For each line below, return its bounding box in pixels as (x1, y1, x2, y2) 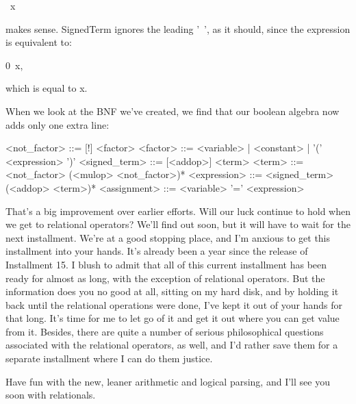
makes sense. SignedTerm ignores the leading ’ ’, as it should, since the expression (5, 21, 351, 36)
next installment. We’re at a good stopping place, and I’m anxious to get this (5, 230, 331, 244)
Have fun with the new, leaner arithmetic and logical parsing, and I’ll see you (5, 374, 330, 388)
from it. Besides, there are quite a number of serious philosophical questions (5, 324, 324, 338)
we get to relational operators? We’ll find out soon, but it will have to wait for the (5, 217, 351, 231)
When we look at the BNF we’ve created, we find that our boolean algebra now (5, 103, 340, 118)
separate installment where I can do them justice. (5, 351, 213, 366)
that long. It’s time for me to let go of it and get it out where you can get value (5, 311, 340, 325)
